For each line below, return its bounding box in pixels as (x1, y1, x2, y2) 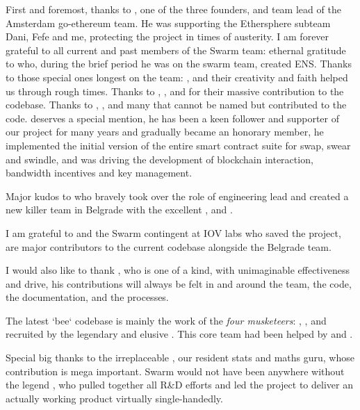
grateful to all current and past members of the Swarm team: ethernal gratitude (6, 42, 346, 57)
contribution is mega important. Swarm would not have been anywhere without (6, 363, 345, 378)
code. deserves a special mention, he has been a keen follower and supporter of (6, 110, 340, 125)
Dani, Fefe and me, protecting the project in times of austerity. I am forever (6, 29, 329, 44)
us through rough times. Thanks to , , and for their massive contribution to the (6, 83, 344, 98)
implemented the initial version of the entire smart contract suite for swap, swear (6, 138, 351, 152)
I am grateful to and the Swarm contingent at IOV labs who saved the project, (6, 225, 341, 240)
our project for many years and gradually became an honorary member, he (6, 124, 324, 139)
